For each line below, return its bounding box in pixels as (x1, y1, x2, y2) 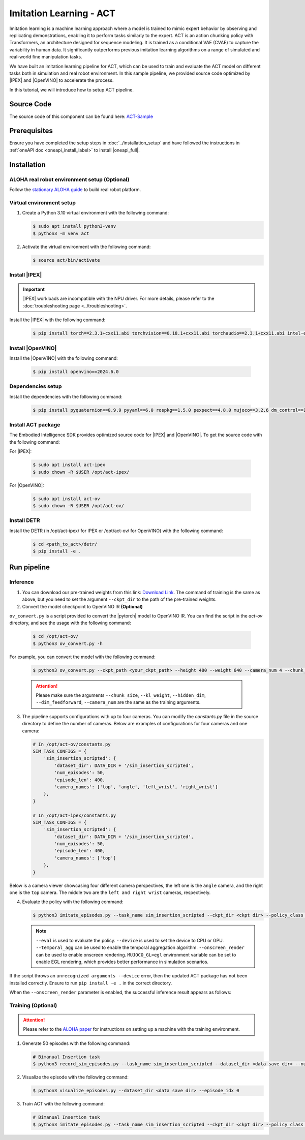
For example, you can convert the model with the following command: (9, 654, 156, 660)
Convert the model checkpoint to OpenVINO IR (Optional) (22, 603, 143, 609)
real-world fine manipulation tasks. (9, 54, 82, 60)
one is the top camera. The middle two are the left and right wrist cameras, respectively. (9, 889, 211, 896)
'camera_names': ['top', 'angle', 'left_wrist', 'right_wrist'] (54, 784, 218, 790)
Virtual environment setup (9, 199, 76, 206)
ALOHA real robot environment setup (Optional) (9, 176, 130, 183)
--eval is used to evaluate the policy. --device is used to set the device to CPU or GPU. (36, 937, 224, 943)
